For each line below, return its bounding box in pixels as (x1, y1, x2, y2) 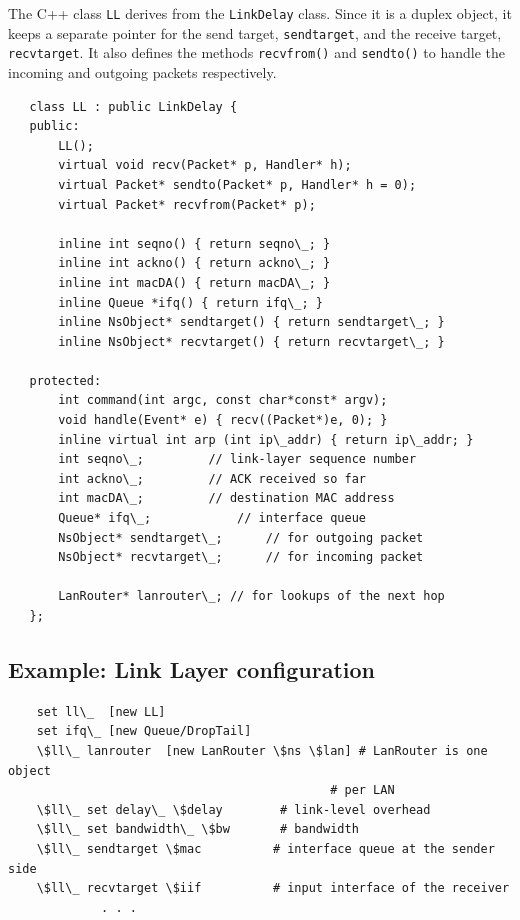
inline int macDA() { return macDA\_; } (58, 275, 331, 290)
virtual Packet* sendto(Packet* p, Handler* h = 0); (58, 177, 417, 192)
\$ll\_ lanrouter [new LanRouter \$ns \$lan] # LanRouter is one (36, 743, 488, 758)
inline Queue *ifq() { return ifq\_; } (58, 295, 323, 310)
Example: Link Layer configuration (8, 653, 375, 684)
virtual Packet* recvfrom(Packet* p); (58, 197, 316, 212)
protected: (29, 373, 102, 388)
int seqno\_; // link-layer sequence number (58, 452, 417, 467)
